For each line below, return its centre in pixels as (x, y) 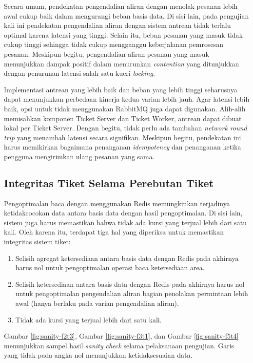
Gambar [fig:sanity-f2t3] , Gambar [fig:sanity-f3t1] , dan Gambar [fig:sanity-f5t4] (121, 336)
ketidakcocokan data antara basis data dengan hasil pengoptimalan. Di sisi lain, (123, 213)
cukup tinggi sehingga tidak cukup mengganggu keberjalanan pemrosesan (114, 44)
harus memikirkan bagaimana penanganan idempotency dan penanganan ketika (123, 147)
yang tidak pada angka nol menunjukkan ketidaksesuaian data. (98, 355)
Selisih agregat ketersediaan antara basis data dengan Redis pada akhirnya (127, 258)
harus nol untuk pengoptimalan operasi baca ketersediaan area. (110, 267)
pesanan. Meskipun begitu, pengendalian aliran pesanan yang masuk (107, 53)
